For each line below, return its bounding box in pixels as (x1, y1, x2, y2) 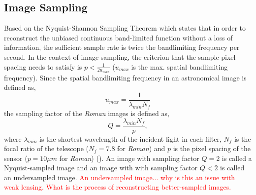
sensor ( (4, 153, 28, 163)
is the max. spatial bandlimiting (131, 61, 228, 72)
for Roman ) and (117, 143, 165, 154)
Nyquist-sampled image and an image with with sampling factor (4, 162, 198, 173)
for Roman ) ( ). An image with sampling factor (59, 153, 199, 163)
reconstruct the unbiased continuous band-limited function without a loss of (4, 32, 233, 42)
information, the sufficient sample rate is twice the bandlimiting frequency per (4, 42, 240, 52)
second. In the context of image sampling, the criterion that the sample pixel (4, 51, 236, 62)
